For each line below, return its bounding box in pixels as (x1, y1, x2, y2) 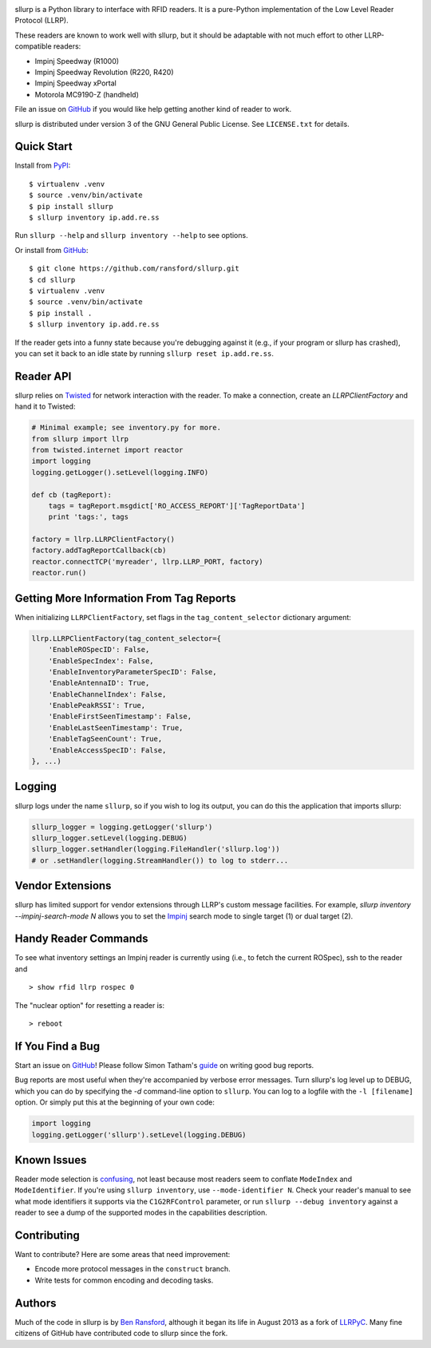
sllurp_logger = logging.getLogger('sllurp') (31, 822, 213, 832)
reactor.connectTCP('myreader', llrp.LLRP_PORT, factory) (31, 557, 263, 566)
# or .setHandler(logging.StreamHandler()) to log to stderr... (31, 856, 289, 865)
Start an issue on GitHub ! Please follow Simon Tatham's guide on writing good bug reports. (14, 1060, 314, 1069)
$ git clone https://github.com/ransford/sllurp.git (29, 264, 239, 273)
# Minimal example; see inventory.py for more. (31, 423, 221, 433)
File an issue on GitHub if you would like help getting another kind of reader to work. (14, 105, 292, 114)
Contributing (14, 1228, 80, 1242)
